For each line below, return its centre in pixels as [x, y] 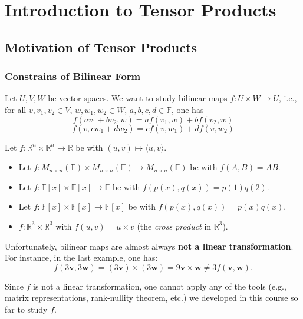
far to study [26, 309]
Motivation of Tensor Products [101, 47]
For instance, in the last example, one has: [81, 257]
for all [16, 109]
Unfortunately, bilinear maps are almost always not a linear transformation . [149, 246]
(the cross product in [174, 226]
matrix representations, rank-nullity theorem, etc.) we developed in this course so [151, 298]
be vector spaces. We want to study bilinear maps [138, 98]
